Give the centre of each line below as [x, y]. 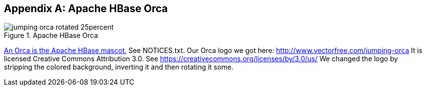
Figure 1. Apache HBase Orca [51, 36]
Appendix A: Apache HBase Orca [86, 9]
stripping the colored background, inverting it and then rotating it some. [119, 67]
